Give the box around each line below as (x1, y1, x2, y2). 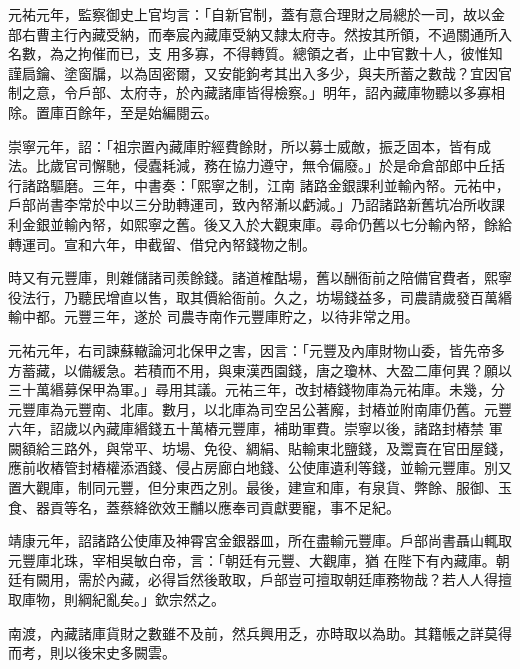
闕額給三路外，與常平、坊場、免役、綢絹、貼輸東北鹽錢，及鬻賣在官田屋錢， (8, 437, 512, 458)
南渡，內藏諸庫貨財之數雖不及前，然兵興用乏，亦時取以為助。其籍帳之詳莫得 (8, 622, 512, 643)
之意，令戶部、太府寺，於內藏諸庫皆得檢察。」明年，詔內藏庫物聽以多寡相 (21, 82, 505, 103)
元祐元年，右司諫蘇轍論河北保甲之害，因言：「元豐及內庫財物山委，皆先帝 (8, 339, 491, 360)
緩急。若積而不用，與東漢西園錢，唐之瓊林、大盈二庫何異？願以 (91, 359, 512, 380)
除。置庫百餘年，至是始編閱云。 (8, 101, 218, 122)
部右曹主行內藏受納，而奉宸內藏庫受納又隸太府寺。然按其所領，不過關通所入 (8, 23, 512, 44)
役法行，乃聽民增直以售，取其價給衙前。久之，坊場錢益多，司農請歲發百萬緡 (8, 286, 512, 307)
